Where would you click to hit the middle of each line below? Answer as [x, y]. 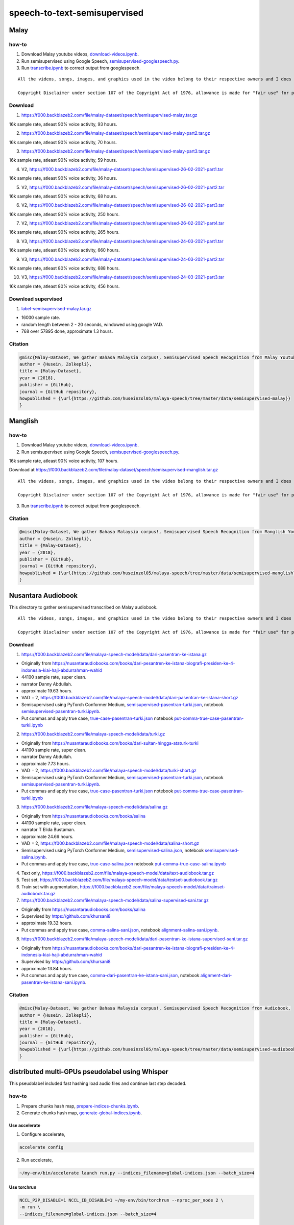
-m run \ [30, 1207]
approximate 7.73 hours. [46, 763]
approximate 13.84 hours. [47, 968]
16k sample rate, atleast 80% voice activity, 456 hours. [64, 286]
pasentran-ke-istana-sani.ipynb [53, 982]
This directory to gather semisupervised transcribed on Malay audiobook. [83, 607]
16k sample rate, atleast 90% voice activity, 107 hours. [64, 461]
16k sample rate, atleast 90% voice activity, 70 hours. [63, 142]
